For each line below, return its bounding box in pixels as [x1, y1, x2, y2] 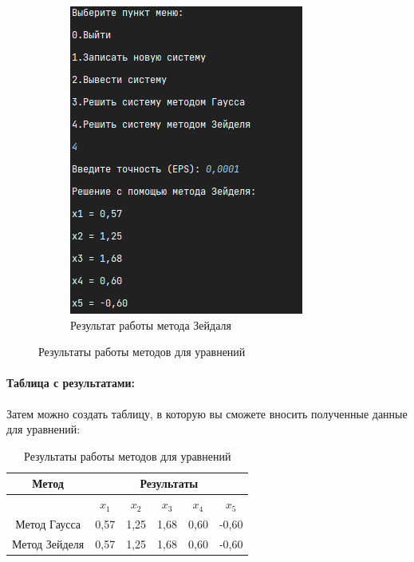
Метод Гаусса [15, 516, 81, 532]
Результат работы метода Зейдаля [70, 316, 231, 333]
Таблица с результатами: [6, 374, 136, 391]
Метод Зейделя [12, 535, 85, 552]
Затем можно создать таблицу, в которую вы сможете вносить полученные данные [6, 405, 408, 421]
